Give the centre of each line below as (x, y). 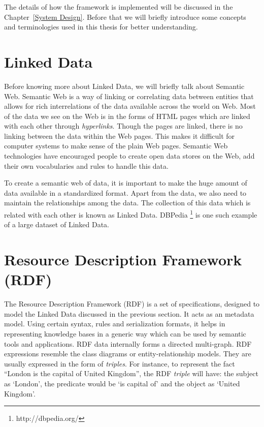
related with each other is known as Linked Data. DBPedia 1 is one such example (131, 214)
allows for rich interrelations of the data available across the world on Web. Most (130, 106)
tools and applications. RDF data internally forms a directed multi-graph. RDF (128, 343)
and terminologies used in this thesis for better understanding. (101, 27)
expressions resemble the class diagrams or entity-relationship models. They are (128, 354)
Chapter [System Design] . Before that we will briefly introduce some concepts (125, 17)
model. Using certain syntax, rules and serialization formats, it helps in (115, 324)
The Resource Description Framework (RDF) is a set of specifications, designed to (132, 304)
